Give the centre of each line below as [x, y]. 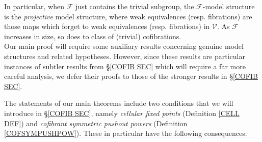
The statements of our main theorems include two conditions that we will [119, 103]
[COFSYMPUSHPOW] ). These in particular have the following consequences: [126, 133]
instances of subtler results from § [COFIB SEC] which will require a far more [125, 66]
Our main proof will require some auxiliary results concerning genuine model [124, 46]
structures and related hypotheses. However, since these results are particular [125, 56]
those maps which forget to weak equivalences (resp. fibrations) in [107, 26]
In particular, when [34, 6]
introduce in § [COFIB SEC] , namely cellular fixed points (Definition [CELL [122, 113]
